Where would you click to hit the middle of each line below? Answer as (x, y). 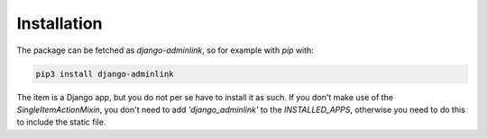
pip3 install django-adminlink (105, 74)
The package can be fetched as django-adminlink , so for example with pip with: (165, 50)
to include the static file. (61, 122)
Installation (60, 23)
